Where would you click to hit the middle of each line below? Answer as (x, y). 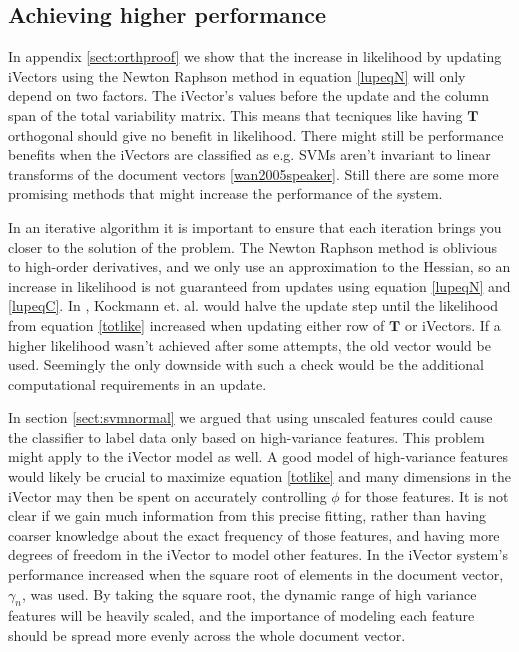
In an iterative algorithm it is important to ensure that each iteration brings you (255, 226)
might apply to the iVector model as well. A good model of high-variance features (258, 456)
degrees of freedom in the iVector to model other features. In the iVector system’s (258, 554)
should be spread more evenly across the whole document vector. (207, 635)
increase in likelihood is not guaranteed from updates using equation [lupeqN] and (259, 285)
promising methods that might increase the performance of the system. (225, 193)
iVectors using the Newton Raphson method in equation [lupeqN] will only (237, 75)
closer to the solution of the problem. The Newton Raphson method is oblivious (253, 246)
